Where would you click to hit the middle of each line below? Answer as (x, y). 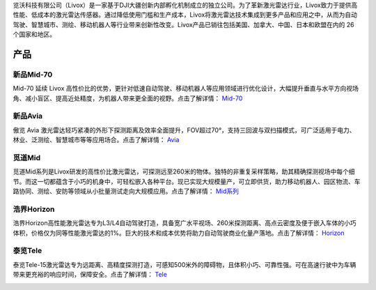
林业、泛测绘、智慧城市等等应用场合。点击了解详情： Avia (96, 140)
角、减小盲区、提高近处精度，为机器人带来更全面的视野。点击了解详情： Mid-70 (128, 98)
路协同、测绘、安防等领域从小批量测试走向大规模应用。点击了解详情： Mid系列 (126, 191)
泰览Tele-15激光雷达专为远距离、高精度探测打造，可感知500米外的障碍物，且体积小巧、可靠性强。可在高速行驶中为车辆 (185, 264)
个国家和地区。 (34, 34)
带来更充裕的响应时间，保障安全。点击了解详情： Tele (90, 275)
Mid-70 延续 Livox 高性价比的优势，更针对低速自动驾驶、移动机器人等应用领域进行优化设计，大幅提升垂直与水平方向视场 (186, 89)
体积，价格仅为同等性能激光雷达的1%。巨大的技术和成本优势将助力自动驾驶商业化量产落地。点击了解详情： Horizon (179, 233)
